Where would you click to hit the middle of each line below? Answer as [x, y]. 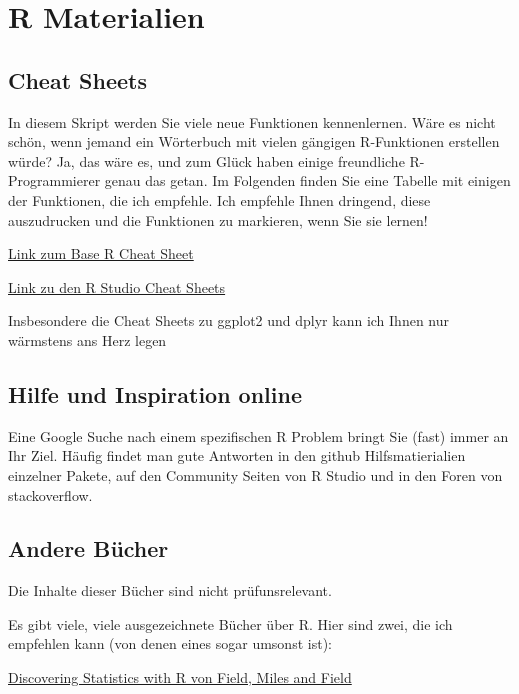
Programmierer [54, 180]
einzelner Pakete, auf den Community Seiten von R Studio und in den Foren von [255, 474]
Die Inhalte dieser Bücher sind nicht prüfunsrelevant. [170, 590]
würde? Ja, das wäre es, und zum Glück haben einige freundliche [206, 160]
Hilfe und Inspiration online [155, 393]
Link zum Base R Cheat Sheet [101, 253]
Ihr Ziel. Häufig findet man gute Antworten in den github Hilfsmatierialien [237, 455]
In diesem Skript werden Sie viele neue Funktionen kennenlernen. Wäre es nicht [252, 121]
